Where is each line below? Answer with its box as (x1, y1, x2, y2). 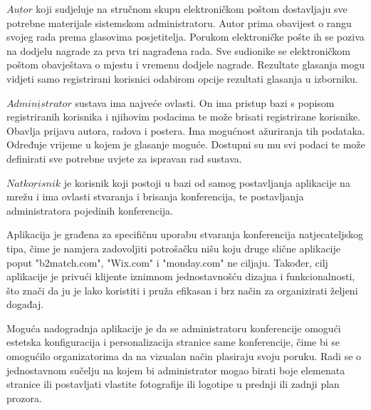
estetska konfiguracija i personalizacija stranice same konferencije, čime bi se (6, 334, 340, 349)
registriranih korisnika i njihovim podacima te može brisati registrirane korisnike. (6, 109, 360, 124)
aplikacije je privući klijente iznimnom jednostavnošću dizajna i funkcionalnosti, (6, 269, 355, 284)
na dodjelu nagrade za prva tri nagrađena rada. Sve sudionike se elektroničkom (6, 43, 351, 58)
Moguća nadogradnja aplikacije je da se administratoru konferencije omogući (6, 320, 341, 335)
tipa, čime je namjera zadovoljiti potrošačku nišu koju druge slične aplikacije (6, 240, 340, 255)
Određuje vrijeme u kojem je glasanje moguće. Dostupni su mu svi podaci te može (6, 137, 365, 152)
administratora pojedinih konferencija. (6, 203, 173, 217)
